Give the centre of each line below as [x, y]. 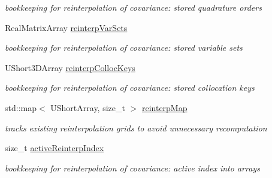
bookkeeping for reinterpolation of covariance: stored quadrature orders [133, 7]
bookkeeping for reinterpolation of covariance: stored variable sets [124, 47]
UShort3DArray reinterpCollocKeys [70, 67]
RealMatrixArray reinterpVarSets [66, 27]
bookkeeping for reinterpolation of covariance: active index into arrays [132, 168]
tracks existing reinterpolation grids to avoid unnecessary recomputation [136, 128]
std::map [21, 107]
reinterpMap [164, 107]
